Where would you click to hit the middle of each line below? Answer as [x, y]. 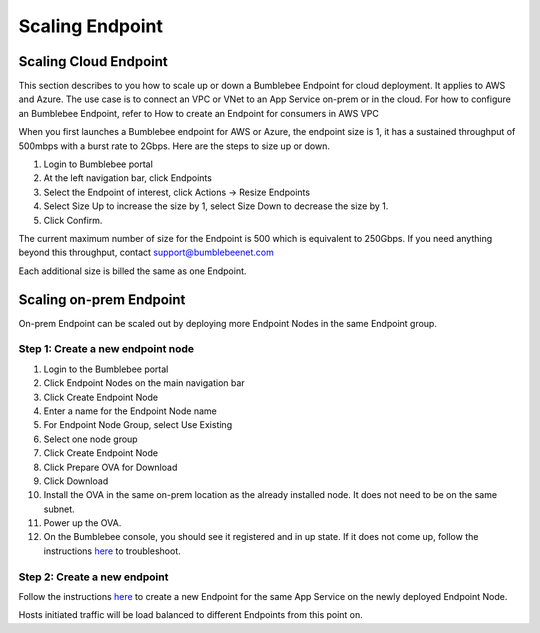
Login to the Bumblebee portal [106, 369]
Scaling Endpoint [91, 26]
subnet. [59, 509]
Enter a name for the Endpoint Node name [130, 411]
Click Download [76, 481]
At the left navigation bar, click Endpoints [127, 178]
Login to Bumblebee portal [98, 164]
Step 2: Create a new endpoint [93, 577]
